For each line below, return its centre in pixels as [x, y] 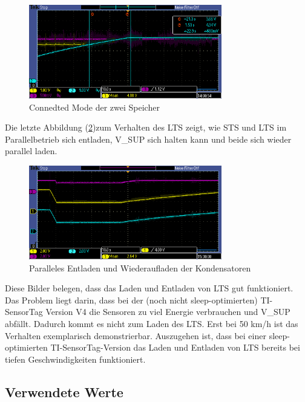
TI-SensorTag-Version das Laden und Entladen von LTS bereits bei [175, 347]
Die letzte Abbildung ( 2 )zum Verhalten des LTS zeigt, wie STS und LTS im [146, 127]
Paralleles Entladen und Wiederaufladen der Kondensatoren [140, 267]
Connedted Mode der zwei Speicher [94, 107]
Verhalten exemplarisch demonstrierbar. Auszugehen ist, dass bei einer [136, 335]
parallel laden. [31, 151]
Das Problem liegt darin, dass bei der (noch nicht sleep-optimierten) [131, 300]
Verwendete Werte [64, 391]
